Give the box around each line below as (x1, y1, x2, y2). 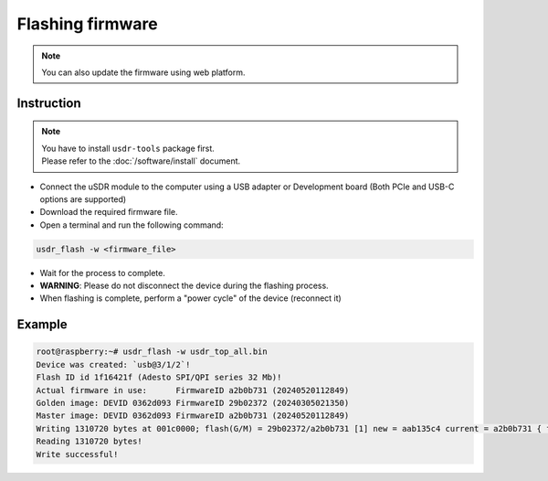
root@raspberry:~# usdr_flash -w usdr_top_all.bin (36, 347, 269, 357)
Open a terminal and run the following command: (39, 219, 224, 230)
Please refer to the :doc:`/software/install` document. (41, 155, 241, 166)
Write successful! (36, 449, 119, 459)
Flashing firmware (16, 14, 159, 34)
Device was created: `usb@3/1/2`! (36, 359, 191, 369)
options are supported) (39, 193, 127, 205)
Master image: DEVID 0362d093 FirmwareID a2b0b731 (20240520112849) (36, 411, 350, 421)
